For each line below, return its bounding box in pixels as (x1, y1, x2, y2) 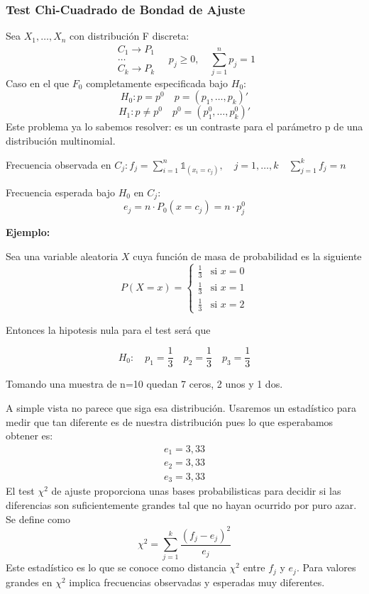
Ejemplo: (6, 225, 50, 240)
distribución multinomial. (6, 133, 116, 147)
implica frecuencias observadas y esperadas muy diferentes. (69, 574, 325, 589)
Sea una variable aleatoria (6, 248, 119, 263)
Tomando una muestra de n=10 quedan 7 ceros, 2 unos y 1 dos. (6, 376, 283, 391)
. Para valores (296, 560, 356, 575)
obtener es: (6, 428, 53, 443)
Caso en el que (6, 75, 70, 90)
